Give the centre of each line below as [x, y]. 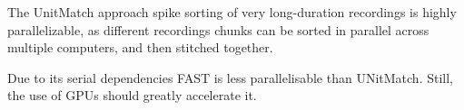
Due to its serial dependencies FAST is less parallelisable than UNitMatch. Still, [231, 77]
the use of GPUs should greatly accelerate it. [132, 95]
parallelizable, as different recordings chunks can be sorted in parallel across [218, 29]
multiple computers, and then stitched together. [140, 47]
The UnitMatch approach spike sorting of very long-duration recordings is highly [232, 12]
